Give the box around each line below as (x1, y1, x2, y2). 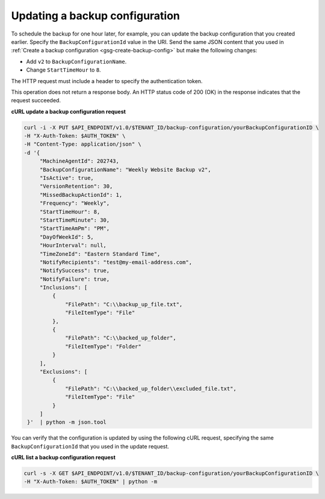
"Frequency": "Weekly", (39, 200, 110, 207)
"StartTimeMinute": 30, (39, 217, 110, 223)
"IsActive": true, (39, 175, 94, 181)
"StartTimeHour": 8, (39, 208, 101, 215)
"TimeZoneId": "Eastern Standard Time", (39, 250, 161, 257)
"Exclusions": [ (39, 368, 88, 375)
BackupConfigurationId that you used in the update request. (11, 442, 170, 450)
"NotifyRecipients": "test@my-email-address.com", (39, 259, 193, 265)
